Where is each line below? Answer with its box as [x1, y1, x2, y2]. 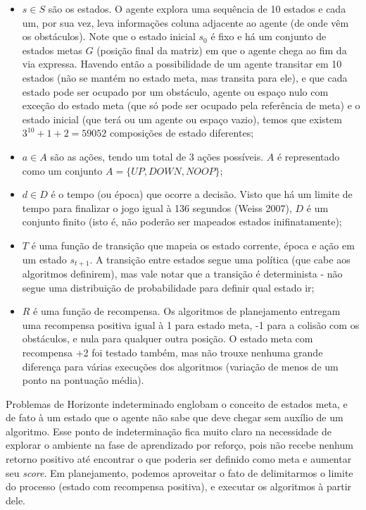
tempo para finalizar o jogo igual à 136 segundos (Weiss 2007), [22, 200, 292, 215]
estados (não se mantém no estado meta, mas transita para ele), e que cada [22, 70, 348, 85]
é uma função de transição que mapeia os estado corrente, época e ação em [31, 237, 355, 252]
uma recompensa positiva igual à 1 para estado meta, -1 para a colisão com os [22, 317, 360, 332]
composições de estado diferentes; [109, 125, 254, 140]
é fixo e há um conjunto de [210, 29, 327, 44]
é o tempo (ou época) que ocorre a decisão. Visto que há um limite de [51, 187, 353, 201]
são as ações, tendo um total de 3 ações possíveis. [50, 149, 264, 163]
